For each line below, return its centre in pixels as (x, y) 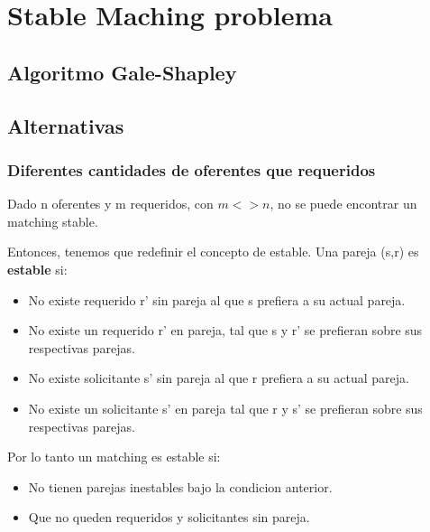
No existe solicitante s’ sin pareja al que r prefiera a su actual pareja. (219, 378)
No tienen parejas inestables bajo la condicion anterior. (180, 486)
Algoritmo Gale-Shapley (122, 72)
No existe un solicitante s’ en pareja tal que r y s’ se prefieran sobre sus (225, 408)
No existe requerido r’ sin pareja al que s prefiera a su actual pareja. (217, 299)
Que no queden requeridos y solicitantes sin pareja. (169, 517)
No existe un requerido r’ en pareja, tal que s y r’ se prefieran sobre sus (225, 330)
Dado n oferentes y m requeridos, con (110, 204)
